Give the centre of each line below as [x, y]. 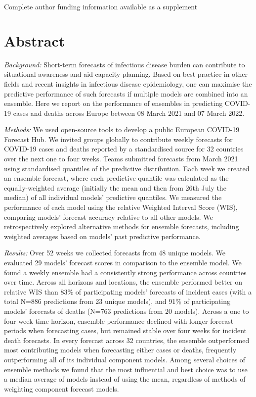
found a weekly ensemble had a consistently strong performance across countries [125, 272]
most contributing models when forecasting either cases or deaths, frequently [120, 350]
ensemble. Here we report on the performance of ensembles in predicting [113, 103]
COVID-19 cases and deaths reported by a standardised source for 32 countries [124, 149]
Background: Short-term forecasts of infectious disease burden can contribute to [125, 64]
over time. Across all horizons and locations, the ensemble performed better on [123, 282]
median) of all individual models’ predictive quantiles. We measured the [113, 197]
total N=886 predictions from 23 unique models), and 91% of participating [117, 301]
